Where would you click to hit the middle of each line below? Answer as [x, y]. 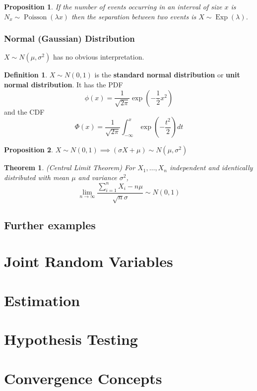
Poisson [35, 17]
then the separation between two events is [134, 16]
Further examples [50, 225]
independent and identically [211, 167]
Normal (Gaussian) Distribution [69, 38]
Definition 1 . [26, 75]
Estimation [42, 300]
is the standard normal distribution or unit [167, 75]
